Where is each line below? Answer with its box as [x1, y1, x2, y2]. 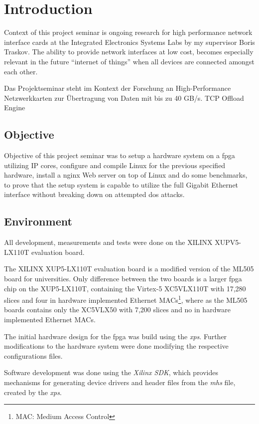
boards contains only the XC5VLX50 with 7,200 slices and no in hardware [4, 304, 231, 315]
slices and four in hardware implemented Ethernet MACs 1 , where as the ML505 [4, 293, 248, 305]
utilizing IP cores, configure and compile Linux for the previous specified [4, 160, 226, 170]
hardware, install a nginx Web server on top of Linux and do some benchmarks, [4, 170, 248, 180]
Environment [4, 213, 72, 229]
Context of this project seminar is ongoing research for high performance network [4, 27, 253, 37]
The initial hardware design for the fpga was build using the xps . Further [4, 331, 227, 341]
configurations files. [4, 350, 63, 361]
